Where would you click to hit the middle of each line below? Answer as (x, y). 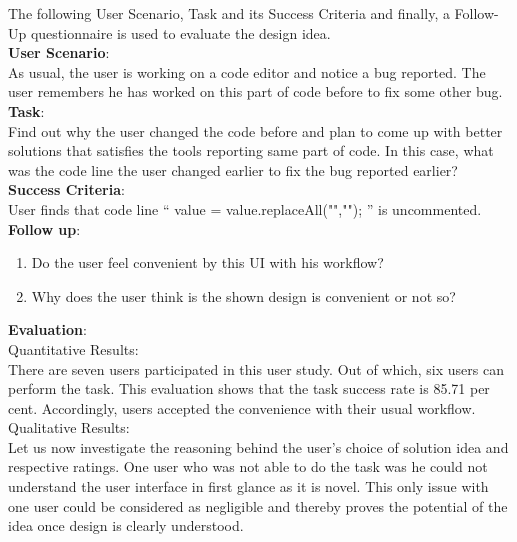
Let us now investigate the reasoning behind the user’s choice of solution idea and (258, 446)
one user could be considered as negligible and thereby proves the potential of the (258, 505)
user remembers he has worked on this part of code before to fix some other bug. (255, 91)
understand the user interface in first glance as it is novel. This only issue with (248, 486)
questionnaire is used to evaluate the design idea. (180, 32)
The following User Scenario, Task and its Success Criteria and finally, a (229, 13)
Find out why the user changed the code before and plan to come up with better (255, 130)
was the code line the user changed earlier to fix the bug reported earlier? (233, 169)
